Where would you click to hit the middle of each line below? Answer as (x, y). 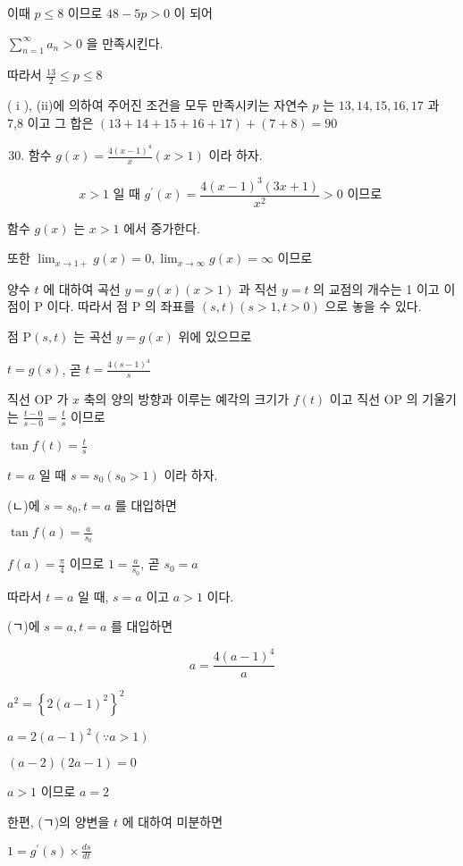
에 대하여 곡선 (82, 288)
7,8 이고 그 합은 (51, 122)
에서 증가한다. (162, 227)
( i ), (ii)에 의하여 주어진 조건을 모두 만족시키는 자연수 (158, 105)
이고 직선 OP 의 (374, 399)
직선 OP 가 (38, 399)
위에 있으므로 (215, 336)
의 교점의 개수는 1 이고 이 (384, 288)
